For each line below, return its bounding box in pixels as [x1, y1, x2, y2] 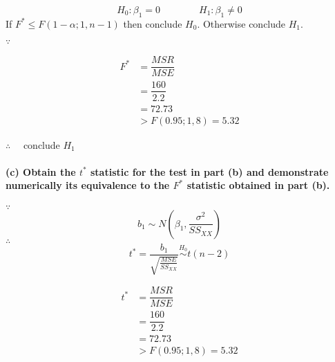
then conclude [123, 16, 182, 30]
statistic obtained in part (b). [186, 178, 330, 192]
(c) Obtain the [6, 164, 76, 179]
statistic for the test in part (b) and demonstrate [90, 164, 329, 179]
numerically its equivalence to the [6, 178, 170, 192]
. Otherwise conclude [197, 16, 286, 30]
